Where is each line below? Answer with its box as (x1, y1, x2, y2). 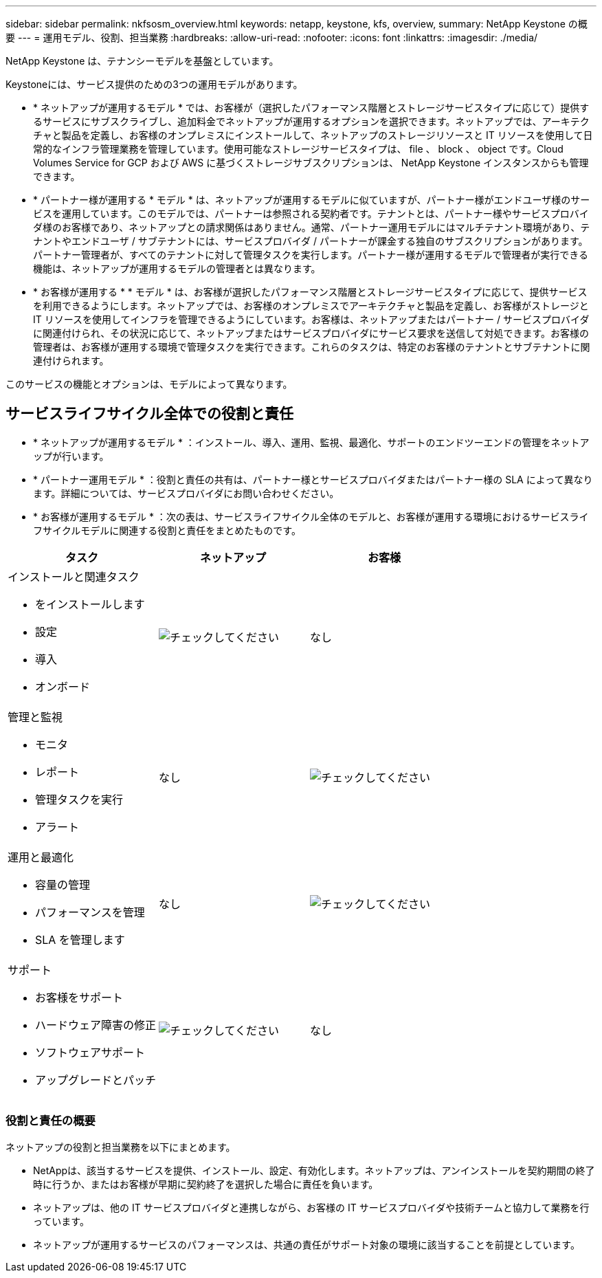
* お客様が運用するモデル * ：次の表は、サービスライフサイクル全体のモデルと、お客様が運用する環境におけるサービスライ (33, 510, 589, 522)
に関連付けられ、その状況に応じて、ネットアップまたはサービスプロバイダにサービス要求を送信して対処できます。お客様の (33, 327, 590, 339)
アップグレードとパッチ (35, 1072, 157, 1087)
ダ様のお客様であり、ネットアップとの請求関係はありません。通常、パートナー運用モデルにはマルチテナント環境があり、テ (33, 221, 590, 233)
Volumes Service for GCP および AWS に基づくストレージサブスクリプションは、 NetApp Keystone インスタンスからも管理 (33, 157, 589, 168)
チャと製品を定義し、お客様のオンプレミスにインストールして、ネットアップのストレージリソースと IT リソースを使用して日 (33, 129, 593, 141)
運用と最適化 (8, 850, 74, 864)
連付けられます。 (33, 355, 109, 366)
